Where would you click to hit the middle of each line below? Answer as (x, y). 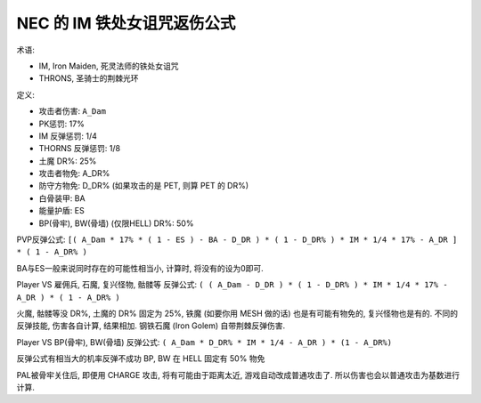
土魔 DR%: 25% (68, 161)
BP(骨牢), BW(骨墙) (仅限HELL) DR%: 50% (116, 223)
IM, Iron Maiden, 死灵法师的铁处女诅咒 (109, 66)
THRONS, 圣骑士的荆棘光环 (89, 78)
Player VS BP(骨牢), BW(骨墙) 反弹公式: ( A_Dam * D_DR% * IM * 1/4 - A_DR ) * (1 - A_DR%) (204, 342)
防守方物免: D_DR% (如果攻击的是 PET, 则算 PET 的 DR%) (144, 186)
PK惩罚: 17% (61, 124)
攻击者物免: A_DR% (74, 173)
